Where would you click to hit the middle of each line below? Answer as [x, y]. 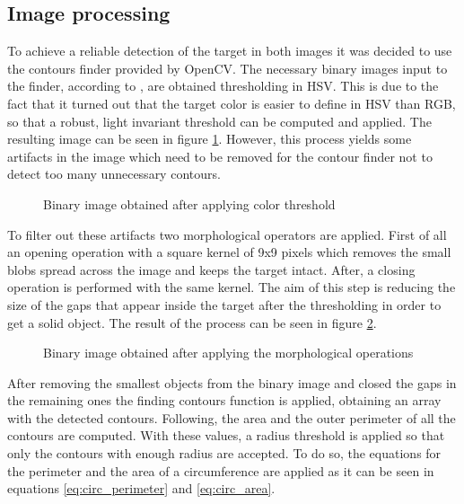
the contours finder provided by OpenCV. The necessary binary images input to [228, 68]
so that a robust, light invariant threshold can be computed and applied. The [219, 121]
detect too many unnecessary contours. [114, 174]
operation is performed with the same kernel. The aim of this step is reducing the [232, 287]
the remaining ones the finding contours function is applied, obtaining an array [224, 400]
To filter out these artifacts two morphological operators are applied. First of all [227, 234]
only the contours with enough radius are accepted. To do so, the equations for [224, 453]
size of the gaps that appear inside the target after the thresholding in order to [224, 304]
